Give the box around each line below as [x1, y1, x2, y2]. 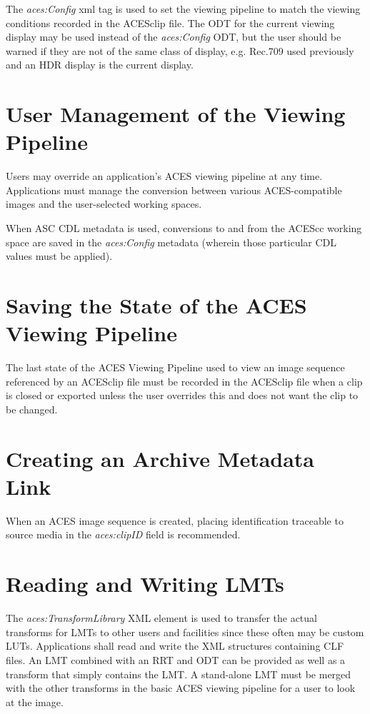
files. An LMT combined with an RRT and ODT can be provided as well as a [6, 652, 346, 667]
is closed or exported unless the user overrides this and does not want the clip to [6, 388, 359, 403]
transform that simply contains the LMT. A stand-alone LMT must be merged [6, 666, 351, 681]
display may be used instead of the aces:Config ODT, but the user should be [6, 29, 341, 44]
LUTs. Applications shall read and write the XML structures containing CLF [6, 638, 344, 653]
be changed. [6, 401, 58, 416]
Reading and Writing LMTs [6, 569, 284, 598]
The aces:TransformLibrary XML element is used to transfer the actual [6, 610, 317, 625]
